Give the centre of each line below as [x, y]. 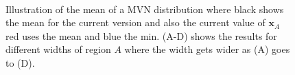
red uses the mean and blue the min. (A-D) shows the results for [141, 35]
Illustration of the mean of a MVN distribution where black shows [145, 9]
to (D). [20, 62]
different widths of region [58, 49]
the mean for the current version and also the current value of [135, 22]
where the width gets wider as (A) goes [207, 49]
